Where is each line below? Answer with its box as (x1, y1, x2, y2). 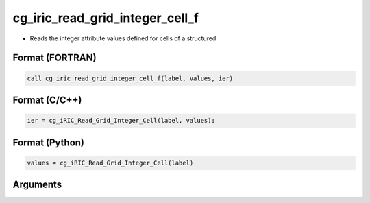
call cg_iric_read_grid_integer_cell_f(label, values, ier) (27, 74, 234, 82)
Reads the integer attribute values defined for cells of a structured (29, 34, 217, 43)
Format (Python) (12, 136, 85, 148)
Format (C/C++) (12, 94, 82, 106)
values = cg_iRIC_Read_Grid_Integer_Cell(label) (27, 158, 194, 167)
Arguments (12, 179, 62, 191)
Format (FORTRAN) (12, 52, 97, 64)
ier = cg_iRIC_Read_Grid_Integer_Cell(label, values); (27, 117, 215, 125)
